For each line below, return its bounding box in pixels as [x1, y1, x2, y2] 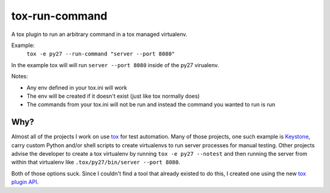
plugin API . [11, 178, 39, 186]
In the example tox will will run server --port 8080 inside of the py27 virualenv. [11, 61, 219, 68]
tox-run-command [11, 9, 108, 23]
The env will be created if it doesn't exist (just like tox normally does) [26, 92, 200, 100]
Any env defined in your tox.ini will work [26, 84, 128, 91]
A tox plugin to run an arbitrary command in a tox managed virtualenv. [11, 31, 188, 38]
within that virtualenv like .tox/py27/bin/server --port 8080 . [11, 159, 180, 166]
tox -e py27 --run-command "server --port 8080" [26, 51, 175, 57]
